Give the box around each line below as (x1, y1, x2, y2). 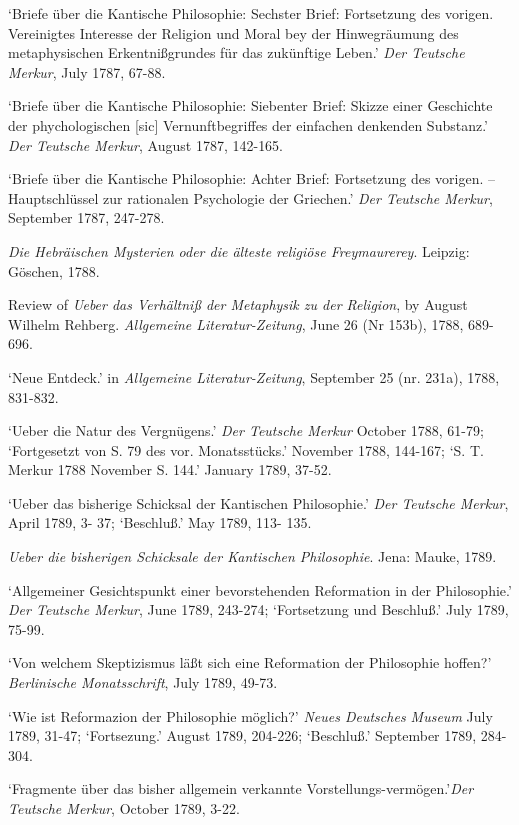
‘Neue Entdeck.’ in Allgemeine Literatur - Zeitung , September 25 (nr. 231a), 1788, (8, 366, 500, 387)
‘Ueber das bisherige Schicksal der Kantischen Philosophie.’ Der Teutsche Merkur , (8, 492, 509, 513)
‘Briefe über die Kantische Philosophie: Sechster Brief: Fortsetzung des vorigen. (8, 3, 494, 23)
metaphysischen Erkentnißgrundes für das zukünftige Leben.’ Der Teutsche (8, 42, 465, 63)
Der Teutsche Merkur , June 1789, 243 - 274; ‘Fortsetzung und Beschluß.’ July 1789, (8, 599, 509, 620)
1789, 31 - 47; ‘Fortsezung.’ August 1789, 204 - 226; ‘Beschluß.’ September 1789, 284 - (8, 725, 507, 746)
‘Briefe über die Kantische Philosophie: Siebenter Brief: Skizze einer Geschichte (8, 95, 493, 116)
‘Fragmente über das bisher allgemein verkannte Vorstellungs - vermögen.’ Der (8, 778, 474, 799)
